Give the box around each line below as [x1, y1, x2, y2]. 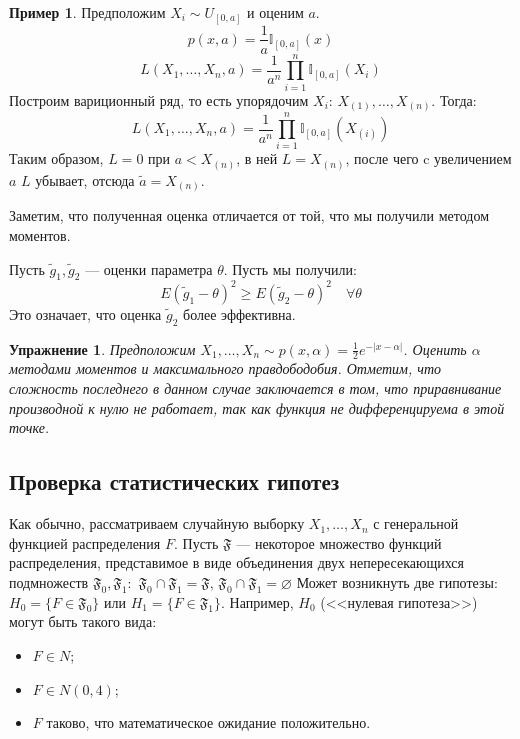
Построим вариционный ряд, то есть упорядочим [9, 89, 309, 110]
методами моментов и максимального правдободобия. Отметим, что [9, 358, 442, 379]
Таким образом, [9, 148, 104, 169]
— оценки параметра [85, 258, 213, 279]
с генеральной [373, 513, 459, 534]
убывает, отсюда [35, 169, 135, 190]
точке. [9, 417, 50, 438]
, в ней [236, 148, 278, 169]
